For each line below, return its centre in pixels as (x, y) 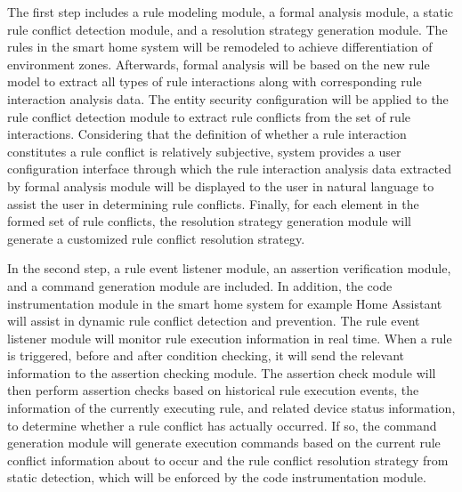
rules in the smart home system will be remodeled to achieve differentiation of (220, 47)
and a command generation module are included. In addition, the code (200, 285)
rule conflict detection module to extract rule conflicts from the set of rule (209, 116)
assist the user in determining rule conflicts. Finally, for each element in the (213, 203)
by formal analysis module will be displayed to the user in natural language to (221, 186)
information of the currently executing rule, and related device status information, (231, 408)
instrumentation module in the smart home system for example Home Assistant (225, 303)
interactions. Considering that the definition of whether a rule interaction (207, 134)
